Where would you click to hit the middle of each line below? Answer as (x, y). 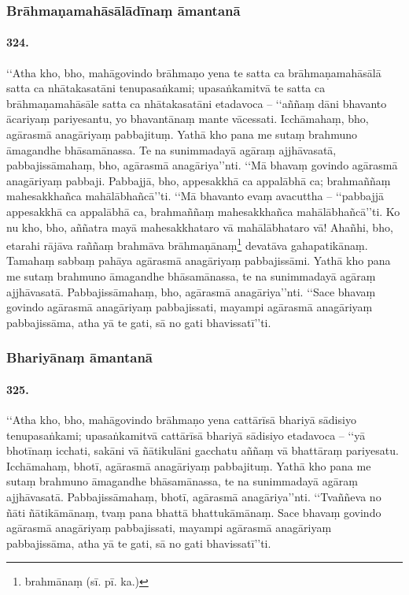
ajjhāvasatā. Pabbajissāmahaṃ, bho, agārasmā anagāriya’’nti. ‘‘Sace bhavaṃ (191, 291)
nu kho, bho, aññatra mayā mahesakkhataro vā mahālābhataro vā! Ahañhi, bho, (200, 227)
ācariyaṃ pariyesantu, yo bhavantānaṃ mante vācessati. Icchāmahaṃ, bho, (188, 119)
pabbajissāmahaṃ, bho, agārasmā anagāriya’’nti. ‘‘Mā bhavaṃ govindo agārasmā (202, 165)
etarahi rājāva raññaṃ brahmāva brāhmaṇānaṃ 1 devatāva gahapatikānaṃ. (187, 244)
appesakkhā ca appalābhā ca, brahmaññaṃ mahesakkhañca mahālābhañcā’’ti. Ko (203, 211)
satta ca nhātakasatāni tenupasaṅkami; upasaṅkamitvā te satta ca (166, 88)
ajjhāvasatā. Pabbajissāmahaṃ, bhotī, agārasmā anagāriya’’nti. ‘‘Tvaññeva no (194, 496)
